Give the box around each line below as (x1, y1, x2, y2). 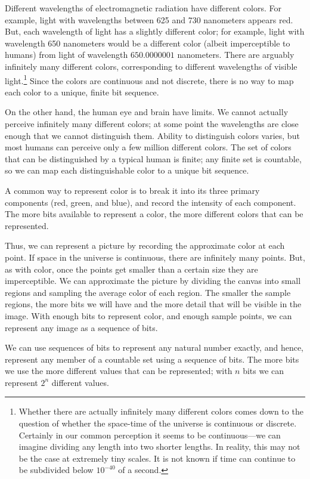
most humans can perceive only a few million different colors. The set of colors (5, 141, 292, 153)
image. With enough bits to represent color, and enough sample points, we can (5, 309, 292, 322)
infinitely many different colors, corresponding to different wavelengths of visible (5, 60, 297, 72)
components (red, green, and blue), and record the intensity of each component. (5, 196, 296, 208)
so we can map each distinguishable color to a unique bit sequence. (5, 164, 249, 177)
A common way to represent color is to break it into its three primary (5, 184, 260, 196)
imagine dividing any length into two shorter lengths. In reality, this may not (18, 440, 300, 453)
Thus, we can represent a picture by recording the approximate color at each (5, 239, 285, 252)
